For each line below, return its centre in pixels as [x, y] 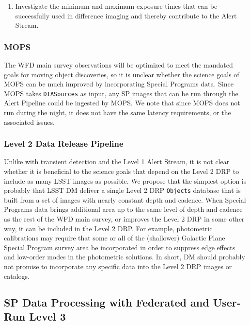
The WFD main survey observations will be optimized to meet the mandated [118, 65]
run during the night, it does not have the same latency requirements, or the [117, 112]
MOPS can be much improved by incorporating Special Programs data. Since [119, 84]
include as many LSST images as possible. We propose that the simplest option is [125, 180]
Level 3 [47, 316]
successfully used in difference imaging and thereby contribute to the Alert [126, 15]
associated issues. [29, 122]
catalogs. [17, 276]
